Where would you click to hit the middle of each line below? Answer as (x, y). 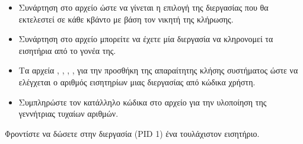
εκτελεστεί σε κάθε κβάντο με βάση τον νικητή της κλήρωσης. (126, 19)
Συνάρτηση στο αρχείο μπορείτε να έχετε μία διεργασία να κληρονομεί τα (146, 39)
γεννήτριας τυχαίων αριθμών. (68, 113)
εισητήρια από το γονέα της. (67, 50)
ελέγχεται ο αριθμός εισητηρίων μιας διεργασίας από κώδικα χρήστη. (137, 81)
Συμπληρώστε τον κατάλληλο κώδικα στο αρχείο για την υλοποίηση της (143, 102)
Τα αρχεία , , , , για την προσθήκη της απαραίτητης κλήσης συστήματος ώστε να (158, 70)
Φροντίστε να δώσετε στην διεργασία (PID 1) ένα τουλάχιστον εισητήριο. (132, 133)
